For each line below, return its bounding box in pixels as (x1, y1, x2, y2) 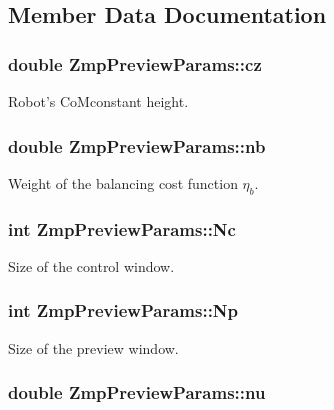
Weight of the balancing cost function (8, 172, 238, 193)
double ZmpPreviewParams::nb (8, 133, 266, 158)
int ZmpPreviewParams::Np (8, 298, 239, 323)
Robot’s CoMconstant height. (8, 91, 189, 111)
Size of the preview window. (8, 337, 179, 358)
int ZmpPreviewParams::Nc (8, 216, 236, 241)
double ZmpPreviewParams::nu (8, 380, 266, 405)
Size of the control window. (8, 255, 175, 276)
